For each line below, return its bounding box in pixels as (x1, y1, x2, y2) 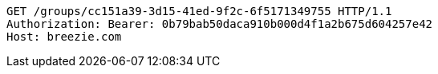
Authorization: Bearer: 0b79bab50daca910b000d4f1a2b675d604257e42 (6, 18, 433, 30)
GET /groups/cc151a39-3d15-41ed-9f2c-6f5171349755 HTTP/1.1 (6, 5, 392, 18)
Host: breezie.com (6, 30, 122, 43)
